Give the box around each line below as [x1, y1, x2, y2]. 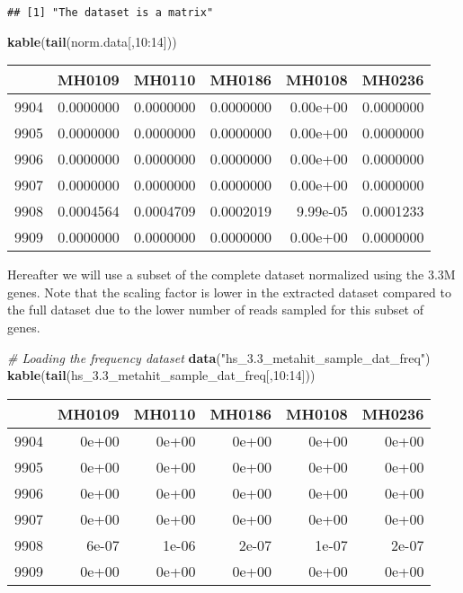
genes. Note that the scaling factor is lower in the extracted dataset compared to [7, 282, 451, 301]
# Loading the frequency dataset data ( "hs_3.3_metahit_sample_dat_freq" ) [7, 348, 431, 367]
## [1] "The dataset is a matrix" [7, 6, 214, 19]
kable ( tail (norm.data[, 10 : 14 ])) [7, 31, 177, 50]
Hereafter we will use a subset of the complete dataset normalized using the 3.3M [7, 265, 456, 284]
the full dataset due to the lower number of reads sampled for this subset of [7, 300, 423, 319]
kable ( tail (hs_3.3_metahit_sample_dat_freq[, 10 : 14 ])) [7, 366, 316, 385]
